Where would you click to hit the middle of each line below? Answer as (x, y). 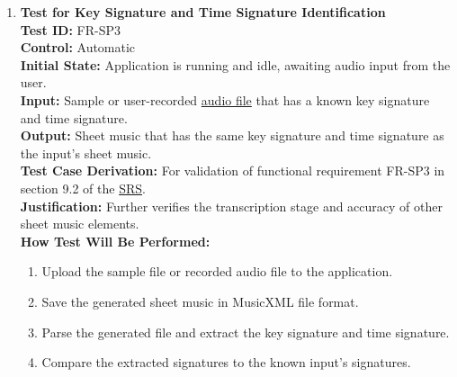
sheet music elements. (80, 224)
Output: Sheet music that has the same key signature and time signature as (232, 135)
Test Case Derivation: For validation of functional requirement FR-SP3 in (233, 171)
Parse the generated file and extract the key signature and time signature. (246, 332)
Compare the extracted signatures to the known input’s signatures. (226, 362)
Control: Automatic (78, 47)
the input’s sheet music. (86, 153)
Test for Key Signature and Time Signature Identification (203, 12)
